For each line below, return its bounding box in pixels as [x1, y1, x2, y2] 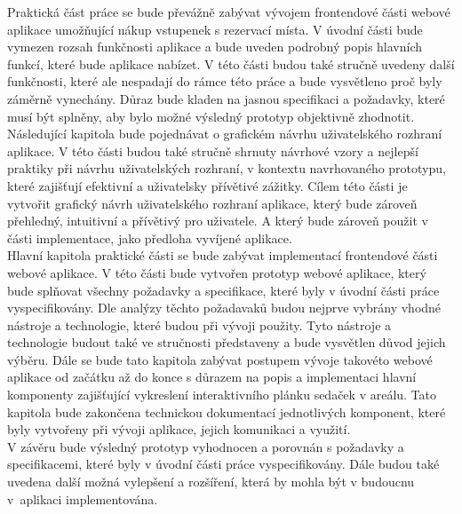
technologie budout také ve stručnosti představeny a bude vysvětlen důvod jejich [7, 333, 446, 352]
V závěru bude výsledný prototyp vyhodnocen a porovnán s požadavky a [7, 437, 404, 455]
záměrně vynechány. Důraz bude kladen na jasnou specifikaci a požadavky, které [7, 89, 445, 107]
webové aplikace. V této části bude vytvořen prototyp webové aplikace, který [7, 263, 426, 281]
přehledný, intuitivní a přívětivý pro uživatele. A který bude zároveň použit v [7, 211, 428, 230]
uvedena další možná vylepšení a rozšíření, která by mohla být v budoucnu [7, 472, 415, 491]
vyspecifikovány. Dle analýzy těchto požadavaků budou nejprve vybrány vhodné [7, 298, 442, 317]
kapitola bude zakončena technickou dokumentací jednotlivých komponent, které [7, 402, 446, 421]
